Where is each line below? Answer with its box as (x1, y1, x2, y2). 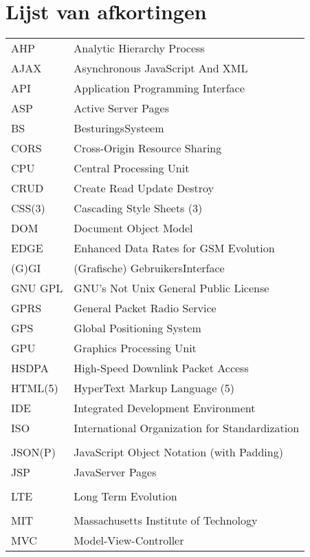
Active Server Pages (74, 100, 169, 117)
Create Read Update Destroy (74, 180, 214, 196)
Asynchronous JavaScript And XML (74, 60, 248, 77)
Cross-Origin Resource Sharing (74, 140, 222, 156)
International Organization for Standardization (74, 420, 300, 436)
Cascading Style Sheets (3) (74, 200, 203, 216)
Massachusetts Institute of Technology (74, 512, 258, 529)
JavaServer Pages (74, 464, 157, 480)
